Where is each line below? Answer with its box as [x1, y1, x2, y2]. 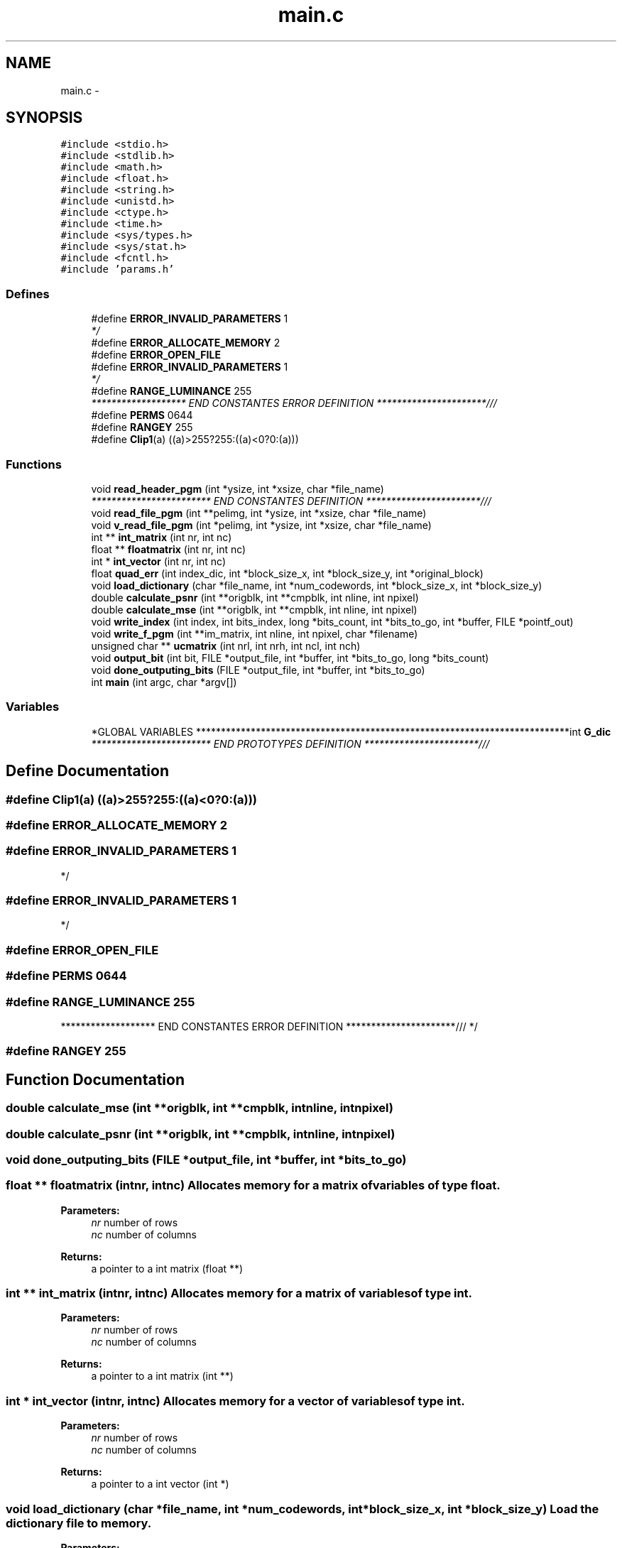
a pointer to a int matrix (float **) [91, 1262, 244, 1275]
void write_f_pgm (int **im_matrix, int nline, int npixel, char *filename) [91, 627, 418, 640]
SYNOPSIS [6, 109, 83, 127]
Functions [6, 457, 62, 472]
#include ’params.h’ [60, 263, 175, 276]
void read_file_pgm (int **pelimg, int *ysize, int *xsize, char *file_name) [91, 506, 427, 519]
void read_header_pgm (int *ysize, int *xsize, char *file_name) [91, 482, 384, 495]
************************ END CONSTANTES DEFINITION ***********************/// [91, 494, 491, 507]
